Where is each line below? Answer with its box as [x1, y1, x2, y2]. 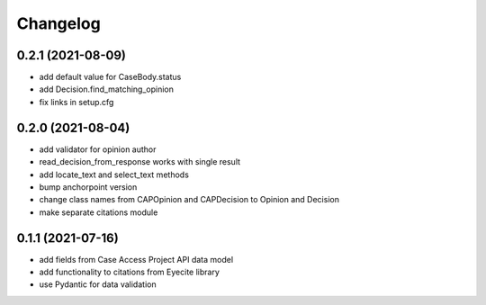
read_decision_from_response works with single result [39, 157, 241, 167]
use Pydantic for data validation [39, 279, 157, 290]
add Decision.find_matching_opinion [39, 84, 175, 94]
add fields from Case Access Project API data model [39, 254, 234, 265]
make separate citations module [39, 207, 158, 218]
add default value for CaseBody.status [39, 72, 182, 83]
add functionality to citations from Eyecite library [39, 266, 220, 277]
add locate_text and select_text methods [39, 169, 189, 180]
